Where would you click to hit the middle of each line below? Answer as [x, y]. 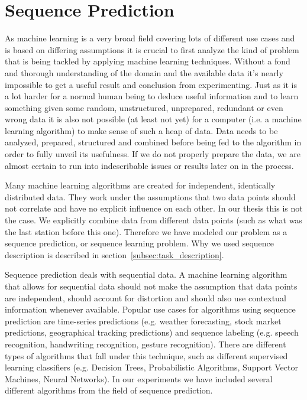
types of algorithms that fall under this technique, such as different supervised [146, 355]
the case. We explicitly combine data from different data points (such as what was [153, 220]
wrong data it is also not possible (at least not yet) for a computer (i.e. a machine [153, 119]
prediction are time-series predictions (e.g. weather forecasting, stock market [143, 321]
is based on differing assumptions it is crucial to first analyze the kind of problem [152, 49]
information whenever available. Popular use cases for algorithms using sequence [150, 309]
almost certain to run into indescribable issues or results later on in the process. [149, 165]
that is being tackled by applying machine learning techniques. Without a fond [148, 61]
